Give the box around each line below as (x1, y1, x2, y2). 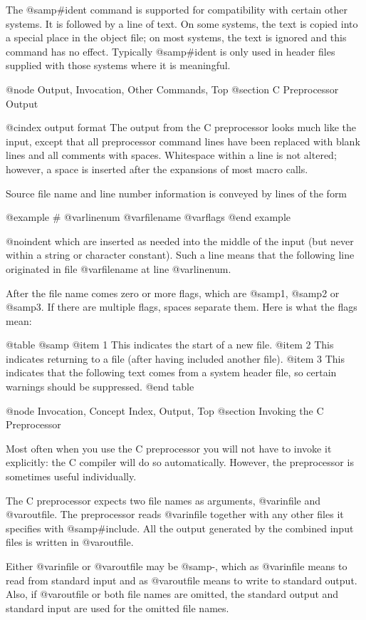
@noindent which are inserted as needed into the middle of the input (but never (6, 233, 354, 248)
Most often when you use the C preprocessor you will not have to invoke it (6, 440, 332, 455)
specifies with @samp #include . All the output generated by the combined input (6, 520, 354, 535)
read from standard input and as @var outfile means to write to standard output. (6, 572, 357, 587)
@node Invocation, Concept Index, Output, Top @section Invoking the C (6, 403, 324, 418)
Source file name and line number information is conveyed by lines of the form (6, 185, 347, 200)
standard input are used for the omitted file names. (6, 600, 229, 615)
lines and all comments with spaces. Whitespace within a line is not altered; (6, 148, 337, 162)
